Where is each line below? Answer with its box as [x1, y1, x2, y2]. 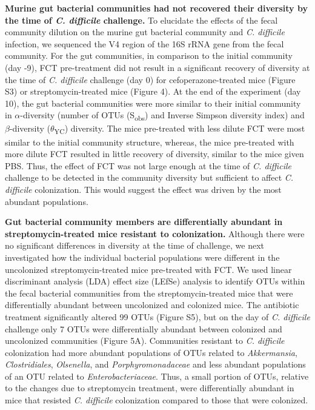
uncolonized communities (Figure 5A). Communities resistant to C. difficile [5, 334, 285, 347]
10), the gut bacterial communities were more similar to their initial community [5, 96, 301, 109]
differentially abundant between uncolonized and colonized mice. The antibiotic [5, 298, 299, 311]
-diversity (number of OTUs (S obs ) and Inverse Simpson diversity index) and [20, 109, 305, 123]
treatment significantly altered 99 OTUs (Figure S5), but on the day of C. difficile [5, 310, 310, 323]
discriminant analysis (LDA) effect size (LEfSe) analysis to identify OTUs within [5, 275, 305, 287]
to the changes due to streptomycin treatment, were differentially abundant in [5, 381, 294, 394]
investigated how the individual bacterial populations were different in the [5, 250, 280, 263]
